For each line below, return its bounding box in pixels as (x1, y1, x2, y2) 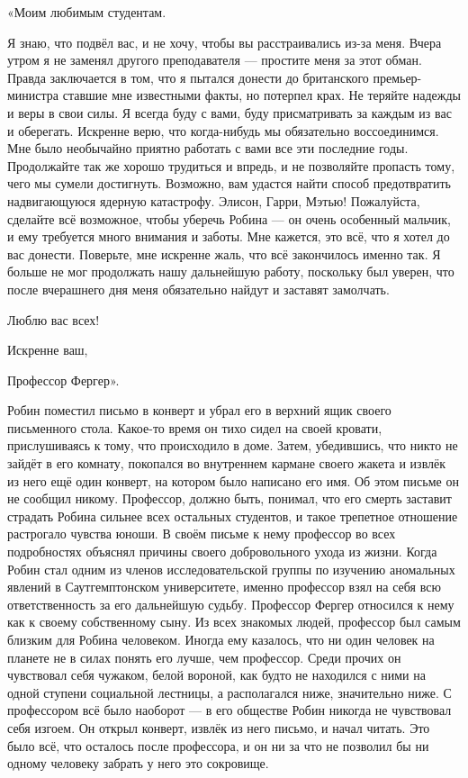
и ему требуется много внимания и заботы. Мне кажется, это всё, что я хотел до (7, 227, 450, 246)
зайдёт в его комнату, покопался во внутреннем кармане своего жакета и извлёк (7, 454, 446, 473)
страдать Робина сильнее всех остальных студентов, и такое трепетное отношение (7, 506, 458, 525)
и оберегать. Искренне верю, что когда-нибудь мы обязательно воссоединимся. (7, 121, 439, 140)
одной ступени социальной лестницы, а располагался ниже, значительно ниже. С (7, 683, 452, 701)
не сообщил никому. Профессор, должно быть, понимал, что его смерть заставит (7, 489, 452, 508)
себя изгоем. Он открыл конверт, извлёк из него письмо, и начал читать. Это (7, 718, 430, 737)
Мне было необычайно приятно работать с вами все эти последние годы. (7, 139, 409, 158)
